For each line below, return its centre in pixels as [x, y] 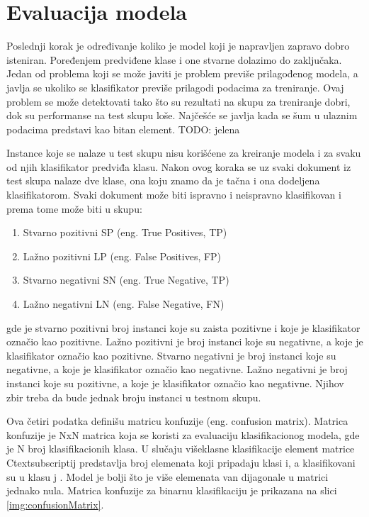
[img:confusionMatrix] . [55, 504]
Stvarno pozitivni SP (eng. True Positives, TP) [125, 232]
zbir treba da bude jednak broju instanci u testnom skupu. [134, 397]
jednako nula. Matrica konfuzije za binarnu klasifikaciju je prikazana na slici [172, 490]
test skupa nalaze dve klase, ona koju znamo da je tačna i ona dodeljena [163, 180]
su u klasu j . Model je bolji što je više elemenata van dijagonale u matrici [168, 476]
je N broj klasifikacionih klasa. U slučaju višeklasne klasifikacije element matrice [181, 449]
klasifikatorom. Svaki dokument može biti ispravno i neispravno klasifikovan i [174, 195]
